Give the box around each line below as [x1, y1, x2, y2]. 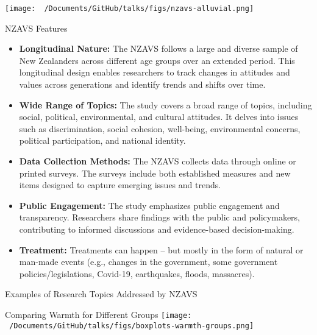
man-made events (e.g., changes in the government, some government [19, 255, 278, 268]
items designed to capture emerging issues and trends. [19, 178, 221, 191]
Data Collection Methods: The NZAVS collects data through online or [19, 155, 296, 167]
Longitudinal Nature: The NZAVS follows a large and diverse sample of [19, 42, 298, 55]
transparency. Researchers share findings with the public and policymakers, [19, 211, 300, 224]
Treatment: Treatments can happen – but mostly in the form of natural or [19, 243, 304, 256]
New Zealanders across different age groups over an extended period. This [19, 54, 295, 66]
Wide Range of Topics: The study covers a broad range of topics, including [19, 98, 312, 111]
